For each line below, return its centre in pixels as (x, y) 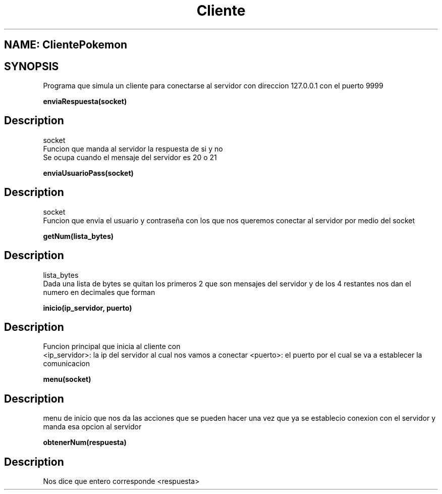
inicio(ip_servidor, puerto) (88, 308)
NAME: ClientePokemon (66, 45)
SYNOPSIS (32, 66)
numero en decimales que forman (99, 292)
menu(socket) (67, 379)
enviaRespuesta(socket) (85, 102)
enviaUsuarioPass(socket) (88, 173)
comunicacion (67, 364)
